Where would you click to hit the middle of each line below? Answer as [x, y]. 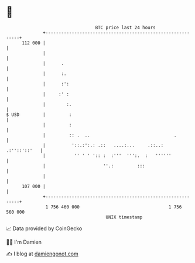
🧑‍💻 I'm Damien [24, 242]
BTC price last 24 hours [126, 28]
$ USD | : [39, 115]
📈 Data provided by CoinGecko [44, 228]
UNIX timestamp [124, 217]
